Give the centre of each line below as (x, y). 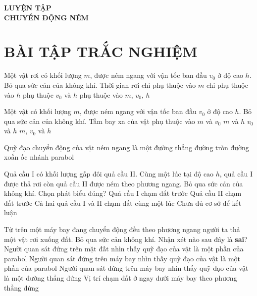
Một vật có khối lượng (38, 111)
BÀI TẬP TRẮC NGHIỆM (101, 51)
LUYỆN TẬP (28, 7)
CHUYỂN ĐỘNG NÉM (46, 17)
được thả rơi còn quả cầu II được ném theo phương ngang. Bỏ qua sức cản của (124, 183)
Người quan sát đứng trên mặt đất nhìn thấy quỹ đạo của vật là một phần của (124, 249)
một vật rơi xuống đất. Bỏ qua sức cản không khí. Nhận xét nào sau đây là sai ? (126, 239)
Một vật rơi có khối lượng (43, 75)
